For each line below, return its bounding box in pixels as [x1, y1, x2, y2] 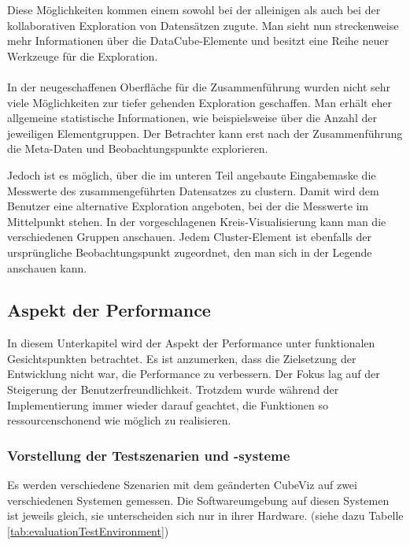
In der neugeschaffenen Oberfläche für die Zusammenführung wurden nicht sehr [7, 78, 390, 95]
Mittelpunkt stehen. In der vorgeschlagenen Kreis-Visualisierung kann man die [7, 213, 386, 229]
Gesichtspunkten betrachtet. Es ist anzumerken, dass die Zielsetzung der [7, 350, 356, 366]
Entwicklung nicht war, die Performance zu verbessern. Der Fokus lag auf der [7, 365, 380, 382]
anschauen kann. [7, 259, 87, 276]
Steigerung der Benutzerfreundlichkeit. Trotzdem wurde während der [7, 381, 339, 398]
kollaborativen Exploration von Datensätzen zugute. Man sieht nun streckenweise [7, 17, 399, 33]
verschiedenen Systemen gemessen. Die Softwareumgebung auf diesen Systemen [7, 491, 390, 508]
